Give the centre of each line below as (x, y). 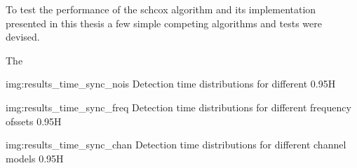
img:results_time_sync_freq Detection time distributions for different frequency (178, 107)
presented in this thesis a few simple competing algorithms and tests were (164, 23)
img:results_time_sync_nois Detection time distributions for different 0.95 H (171, 84)
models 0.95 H (35, 158)
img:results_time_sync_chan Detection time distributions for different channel (176, 145)
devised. (23, 37)
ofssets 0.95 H (34, 121)
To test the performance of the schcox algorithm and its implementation (161, 9)
